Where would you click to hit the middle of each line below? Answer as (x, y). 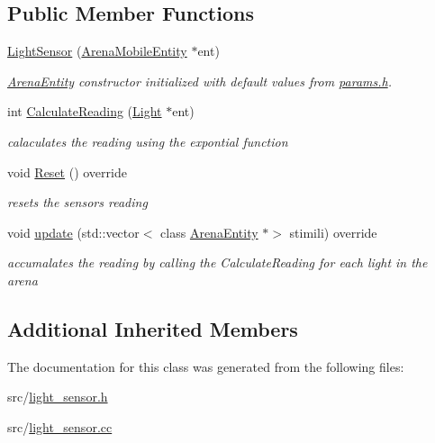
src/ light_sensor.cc (60, 426)
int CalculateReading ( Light (85, 111)
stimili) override (333, 232)
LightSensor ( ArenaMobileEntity (97, 51)
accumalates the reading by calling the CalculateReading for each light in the (217, 262)
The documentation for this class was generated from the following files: (206, 366)
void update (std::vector (73, 232)
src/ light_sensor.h (58, 397)
